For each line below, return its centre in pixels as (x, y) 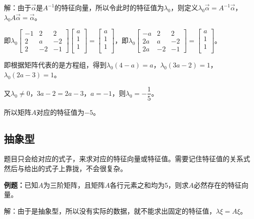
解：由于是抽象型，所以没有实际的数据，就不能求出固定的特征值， (110, 210)
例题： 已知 (21, 185)
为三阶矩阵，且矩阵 (74, 185)
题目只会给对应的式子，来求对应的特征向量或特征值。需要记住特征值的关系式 (127, 159)
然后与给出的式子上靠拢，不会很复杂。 (65, 168)
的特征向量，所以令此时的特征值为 (109, 7)
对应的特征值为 (60, 112)
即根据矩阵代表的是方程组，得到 (55, 65)
